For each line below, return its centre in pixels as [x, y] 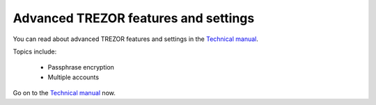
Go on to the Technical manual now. [64, 93]
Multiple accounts [73, 77]
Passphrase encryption [81, 67]
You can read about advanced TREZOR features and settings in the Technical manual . [136, 39]
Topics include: [35, 51]
